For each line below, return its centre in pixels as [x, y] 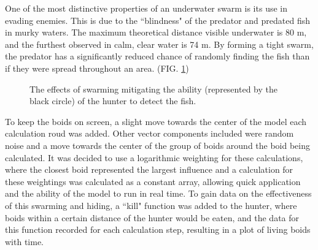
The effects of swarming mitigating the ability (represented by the [153, 89]
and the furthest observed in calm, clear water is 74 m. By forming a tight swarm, [159, 44]
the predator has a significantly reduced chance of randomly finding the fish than [157, 56]
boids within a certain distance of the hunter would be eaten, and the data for [152, 217]
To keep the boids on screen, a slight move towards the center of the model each [156, 121]
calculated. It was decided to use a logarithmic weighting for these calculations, [154, 157]
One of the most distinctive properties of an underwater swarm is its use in [146, 8]
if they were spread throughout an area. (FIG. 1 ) [97, 68]
